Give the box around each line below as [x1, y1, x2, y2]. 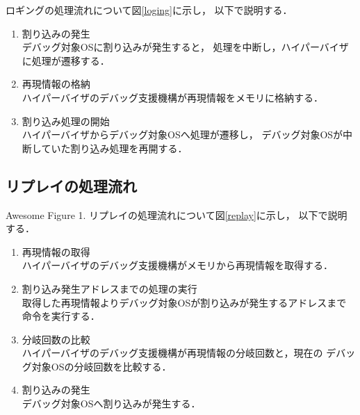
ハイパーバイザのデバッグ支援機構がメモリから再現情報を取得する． [22, 258, 334, 272]
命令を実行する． [22, 309, 100, 323]
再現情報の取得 [22, 244, 90, 259]
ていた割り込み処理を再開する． [41, 140, 188, 155]
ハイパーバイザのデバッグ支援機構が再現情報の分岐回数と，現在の [22, 345, 323, 360]
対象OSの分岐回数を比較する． [31, 359, 172, 373]
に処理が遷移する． [22, 53, 110, 67]
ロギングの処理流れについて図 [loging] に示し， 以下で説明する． [6, 3, 293, 17]
